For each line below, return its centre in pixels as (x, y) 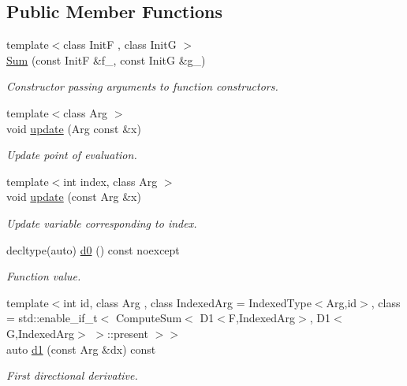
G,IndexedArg (41, 333)
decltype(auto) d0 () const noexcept (93, 249)
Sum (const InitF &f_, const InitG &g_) (106, 59)
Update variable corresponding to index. (102, 223)
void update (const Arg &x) (74, 197)
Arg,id (342, 302)
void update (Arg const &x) (74, 128)
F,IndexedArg (262, 318)
